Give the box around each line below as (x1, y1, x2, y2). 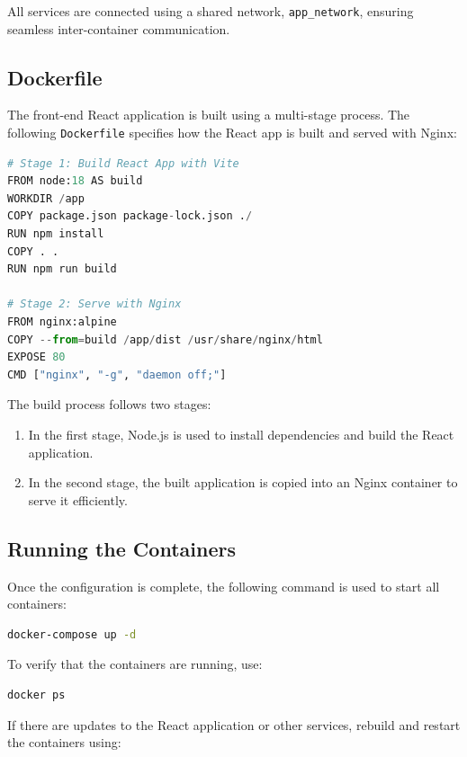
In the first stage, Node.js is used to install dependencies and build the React (28, 425, 454, 444)
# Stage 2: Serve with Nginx (7, 298, 182, 311)
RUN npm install (7, 227, 104, 241)
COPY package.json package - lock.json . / (7, 209, 253, 223)
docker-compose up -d (7, 628, 137, 641)
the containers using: (7, 733, 121, 752)
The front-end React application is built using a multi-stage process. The (7, 105, 410, 124)
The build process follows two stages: (7, 395, 211, 414)
